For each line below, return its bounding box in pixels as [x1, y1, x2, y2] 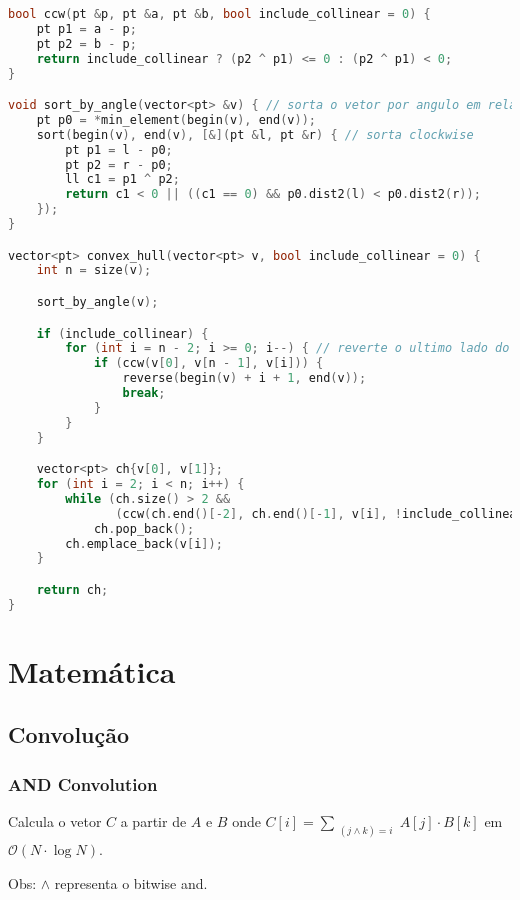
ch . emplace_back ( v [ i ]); [65, 536, 223, 551]
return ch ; [36, 582, 109, 597]
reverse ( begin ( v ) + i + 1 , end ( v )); [122, 371, 367, 386]
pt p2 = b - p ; [36, 36, 137, 51]
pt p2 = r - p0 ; [65, 157, 173, 172]
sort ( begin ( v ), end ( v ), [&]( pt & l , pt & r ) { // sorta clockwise [36, 127, 474, 142]
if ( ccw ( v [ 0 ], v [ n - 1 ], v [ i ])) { [93, 356, 324, 371]
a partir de [120, 811, 187, 832]
